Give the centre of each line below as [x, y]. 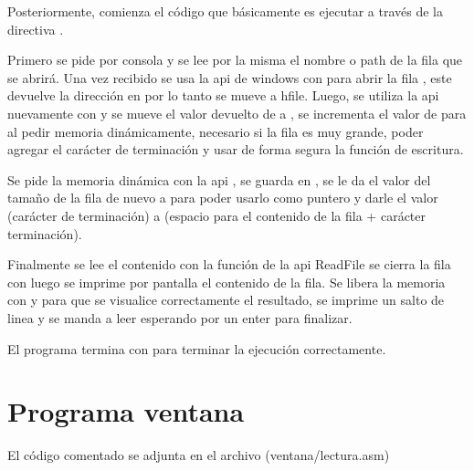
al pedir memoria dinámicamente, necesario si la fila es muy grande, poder [216, 131]
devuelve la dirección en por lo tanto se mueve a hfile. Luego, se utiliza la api [223, 95]
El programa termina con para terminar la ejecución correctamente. [197, 348]
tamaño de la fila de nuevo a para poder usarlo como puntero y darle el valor [223, 198]
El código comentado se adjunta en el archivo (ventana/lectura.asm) [199, 455]
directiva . [36, 29]
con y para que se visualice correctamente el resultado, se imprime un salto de [226, 300]
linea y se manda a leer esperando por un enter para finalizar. [180, 317]
